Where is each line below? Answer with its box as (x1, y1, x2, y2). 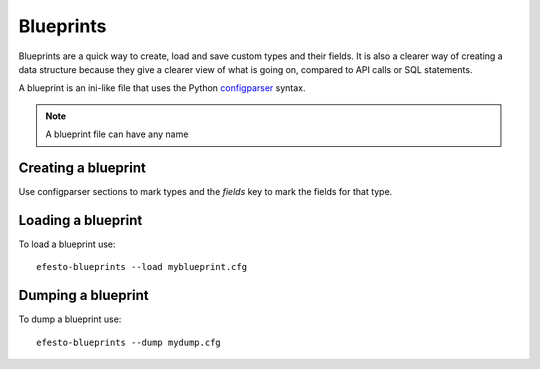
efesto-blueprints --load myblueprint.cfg (36, 261, 248, 273)
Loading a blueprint (18, 211, 143, 229)
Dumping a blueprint (18, 287, 149, 304)
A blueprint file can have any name (45, 128, 189, 140)
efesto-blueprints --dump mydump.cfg (36, 336, 222, 348)
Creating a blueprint (18, 159, 147, 176)
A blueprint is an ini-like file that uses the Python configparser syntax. (18, 82, 306, 94)
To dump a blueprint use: (18, 313, 122, 325)
